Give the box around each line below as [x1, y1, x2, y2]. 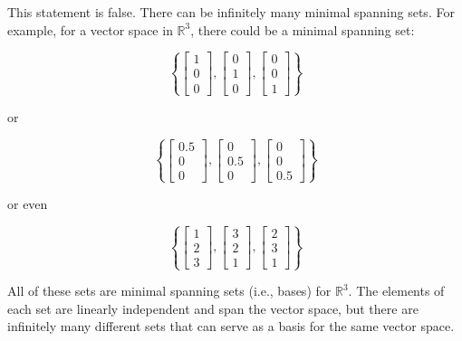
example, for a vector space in [7, 20, 173, 39]
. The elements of [348, 281, 445, 300]
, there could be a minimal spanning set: [190, 20, 415, 39]
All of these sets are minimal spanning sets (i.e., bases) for [7, 281, 332, 300]
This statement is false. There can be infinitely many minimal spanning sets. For [7, 3, 455, 21]
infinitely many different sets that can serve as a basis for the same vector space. [7, 317, 455, 336]
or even [7, 194, 48, 213]
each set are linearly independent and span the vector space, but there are [7, 298, 419, 317]
